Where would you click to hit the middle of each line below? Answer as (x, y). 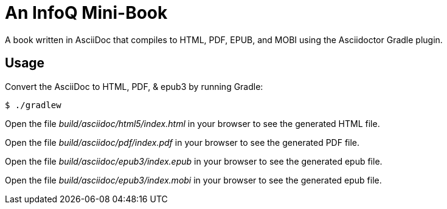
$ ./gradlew (33, 105)
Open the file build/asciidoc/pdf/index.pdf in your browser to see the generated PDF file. (182, 142)
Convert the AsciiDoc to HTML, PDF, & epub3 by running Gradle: (134, 86)
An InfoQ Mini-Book (86, 13)
